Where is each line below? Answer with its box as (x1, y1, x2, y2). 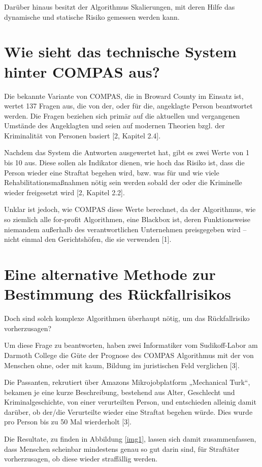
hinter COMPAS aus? (4, 61, 160, 82)
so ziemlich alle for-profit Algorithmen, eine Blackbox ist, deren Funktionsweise (4, 214, 251, 225)
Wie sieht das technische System (4, 41, 237, 62)
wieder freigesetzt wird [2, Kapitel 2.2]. (4, 187, 125, 197)
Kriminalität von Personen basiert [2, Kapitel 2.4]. (4, 130, 161, 140)
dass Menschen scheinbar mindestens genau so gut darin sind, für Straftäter (4, 443, 240, 454)
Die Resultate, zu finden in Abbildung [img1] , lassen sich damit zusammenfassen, (4, 434, 256, 444)
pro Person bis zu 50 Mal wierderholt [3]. (4, 416, 132, 427)
